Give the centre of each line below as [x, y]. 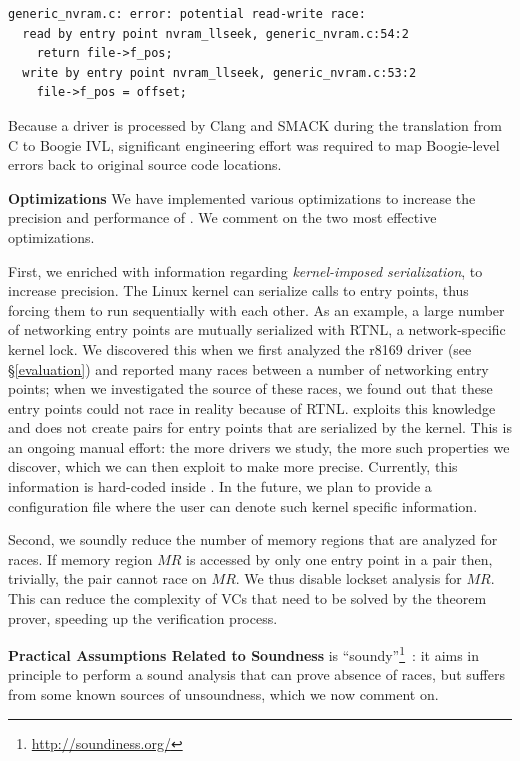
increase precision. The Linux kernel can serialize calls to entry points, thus [238, 290]
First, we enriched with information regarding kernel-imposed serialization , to [245, 270]
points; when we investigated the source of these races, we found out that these [250, 388]
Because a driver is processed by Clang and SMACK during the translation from [255, 124]
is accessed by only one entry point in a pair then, [339, 558]
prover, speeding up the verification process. [143, 617]
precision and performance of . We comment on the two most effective [222, 217]
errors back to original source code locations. [145, 164]
